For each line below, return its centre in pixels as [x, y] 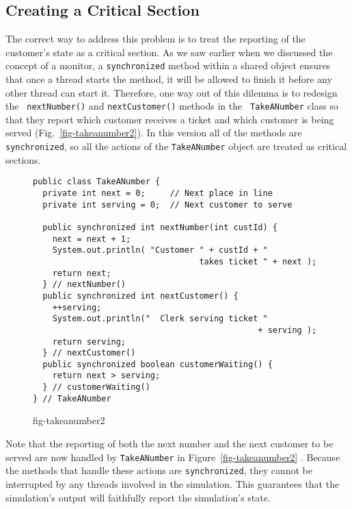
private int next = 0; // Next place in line [158, 193]
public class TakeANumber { [97, 182]
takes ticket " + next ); [258, 261]
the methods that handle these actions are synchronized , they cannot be [159, 470]
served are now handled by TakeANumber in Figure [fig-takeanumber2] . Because [173, 457]
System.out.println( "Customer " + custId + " [160, 250]
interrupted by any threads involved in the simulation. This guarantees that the [173, 483]
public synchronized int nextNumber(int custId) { [160, 227]
